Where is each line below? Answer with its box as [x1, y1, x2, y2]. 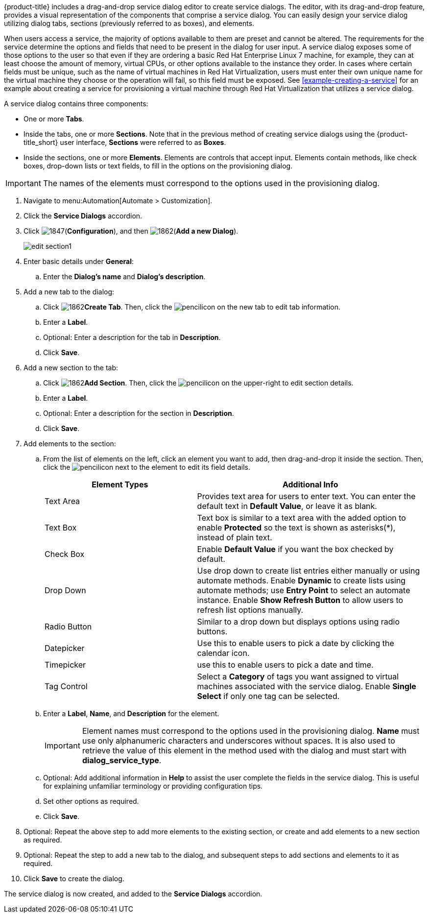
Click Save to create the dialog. [24, 874, 124, 883]
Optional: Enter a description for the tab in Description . [43, 333, 221, 341]
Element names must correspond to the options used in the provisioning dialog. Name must [82, 726, 420, 736]
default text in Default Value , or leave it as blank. [197, 501, 377, 511]
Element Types [92, 480, 148, 489]
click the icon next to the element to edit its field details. [43, 463, 251, 471]
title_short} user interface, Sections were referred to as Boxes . [24, 138, 226, 146]
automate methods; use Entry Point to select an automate [197, 585, 410, 595]
